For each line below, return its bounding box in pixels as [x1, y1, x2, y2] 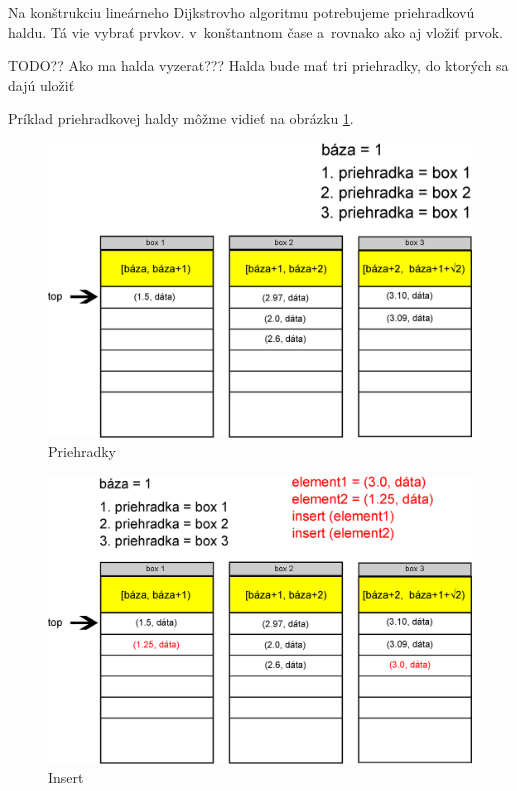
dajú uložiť [8, 74, 75, 95]
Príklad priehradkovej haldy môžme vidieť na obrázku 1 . [8, 108, 354, 129]
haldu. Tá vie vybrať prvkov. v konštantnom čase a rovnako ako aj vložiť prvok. [8, 21, 504, 42]
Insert [48, 767, 84, 788]
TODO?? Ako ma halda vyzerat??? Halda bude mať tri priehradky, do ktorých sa [8, 55, 509, 76]
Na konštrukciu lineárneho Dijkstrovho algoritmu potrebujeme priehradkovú [8, 2, 475, 22]
